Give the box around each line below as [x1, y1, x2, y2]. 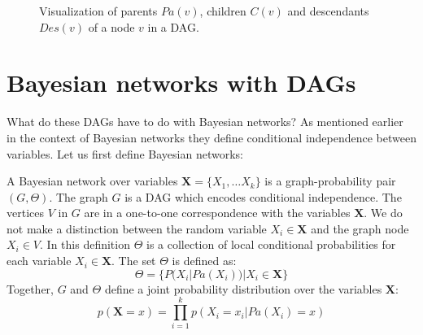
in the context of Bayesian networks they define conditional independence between [7, 128, 416, 146]
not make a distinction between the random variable [7, 220, 267, 237]
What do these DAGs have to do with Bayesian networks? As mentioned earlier [7, 113, 403, 130]
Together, [7, 280, 54, 297]
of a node [88, 18, 135, 35]
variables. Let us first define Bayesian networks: [7, 145, 243, 162]
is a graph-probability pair [264, 172, 396, 189]
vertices [7, 204, 44, 221]
